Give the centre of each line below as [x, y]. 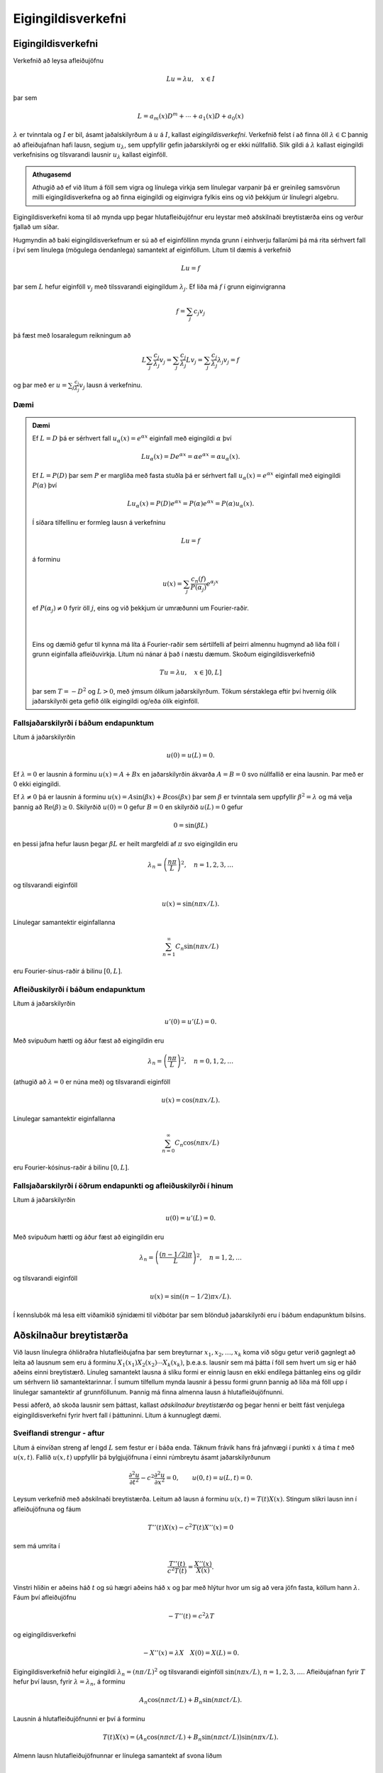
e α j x [212, 583]
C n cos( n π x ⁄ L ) [197, 1144]
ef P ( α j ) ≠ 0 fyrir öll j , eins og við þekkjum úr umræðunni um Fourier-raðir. [141, 609]
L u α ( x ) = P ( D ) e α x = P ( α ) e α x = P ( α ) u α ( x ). [190, 504]
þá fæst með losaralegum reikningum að [72, 335]
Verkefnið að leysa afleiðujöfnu [59, 61]
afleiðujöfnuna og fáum [47, 1509]
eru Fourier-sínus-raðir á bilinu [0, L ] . [68, 971]
